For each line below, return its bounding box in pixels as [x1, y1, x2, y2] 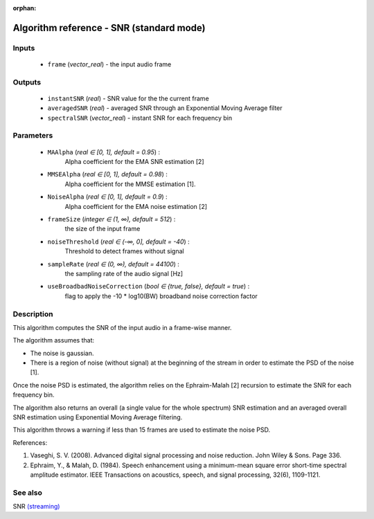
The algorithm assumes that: [12, 336, 95, 345]
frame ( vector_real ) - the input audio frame [47, 60, 172, 69]
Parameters [12, 131, 53, 140]
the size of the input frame [64, 225, 141, 233]
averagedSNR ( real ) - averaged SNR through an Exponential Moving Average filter [47, 104, 283, 112]
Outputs [12, 77, 42, 86]
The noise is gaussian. [30, 349, 94, 357]
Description [12, 309, 53, 318]
